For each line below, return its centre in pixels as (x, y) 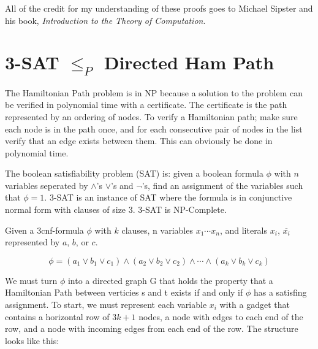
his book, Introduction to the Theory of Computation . (105, 20)
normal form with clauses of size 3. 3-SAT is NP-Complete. (116, 209)
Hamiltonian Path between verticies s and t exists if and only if (124, 292)
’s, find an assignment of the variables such (222, 185)
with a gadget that (255, 305)
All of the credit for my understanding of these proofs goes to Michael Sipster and (159, 8)
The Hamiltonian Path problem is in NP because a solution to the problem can (154, 92)
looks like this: (32, 340)
